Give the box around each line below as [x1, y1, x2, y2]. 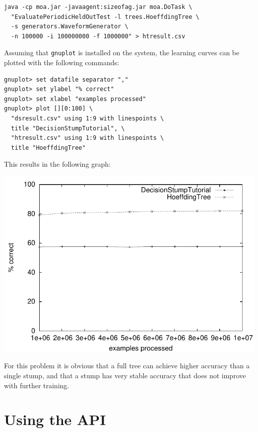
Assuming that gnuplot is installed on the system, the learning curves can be [4, 47, 240, 58]
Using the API [4, 409, 106, 430]
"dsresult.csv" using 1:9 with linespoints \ [11, 115, 164, 122]
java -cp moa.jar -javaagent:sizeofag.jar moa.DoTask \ [4, 3, 193, 10]
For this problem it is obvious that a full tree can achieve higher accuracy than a [4, 360, 250, 371]
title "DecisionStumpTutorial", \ [11, 124, 125, 132]
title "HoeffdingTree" [11, 144, 86, 151]
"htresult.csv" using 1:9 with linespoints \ [11, 134, 164, 142]
